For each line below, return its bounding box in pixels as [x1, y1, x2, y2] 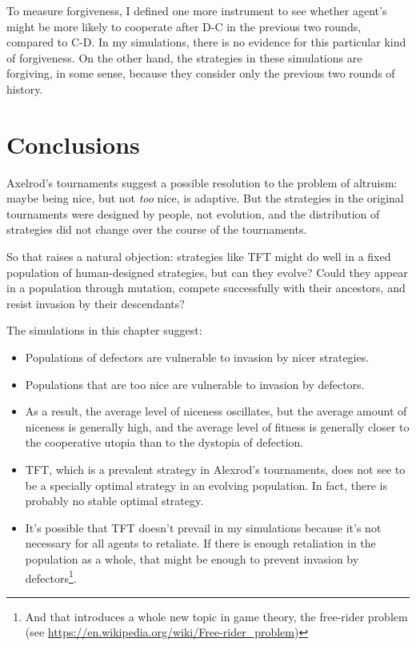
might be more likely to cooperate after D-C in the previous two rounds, [6, 18, 362, 34]
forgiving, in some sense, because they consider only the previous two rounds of [6, 65, 395, 82]
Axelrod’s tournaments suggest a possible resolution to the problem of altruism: [6, 174, 398, 191]
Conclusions [6, 127, 140, 160]
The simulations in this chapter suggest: [6, 322, 202, 339]
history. [6, 80, 43, 97]
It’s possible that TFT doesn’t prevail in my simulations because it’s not [25, 519, 382, 536]
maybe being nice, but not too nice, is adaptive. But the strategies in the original [6, 190, 404, 207]
